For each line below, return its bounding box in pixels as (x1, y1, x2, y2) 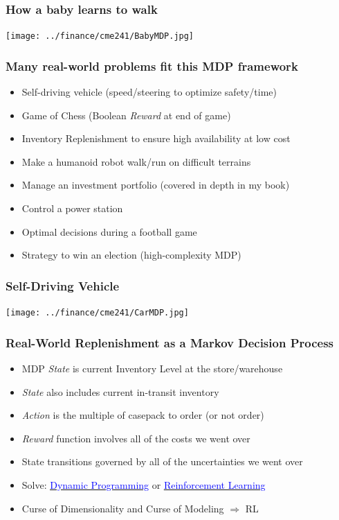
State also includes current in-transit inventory (21, 384, 219, 399)
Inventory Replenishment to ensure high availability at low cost (21, 131, 291, 146)
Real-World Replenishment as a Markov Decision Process (6, 333, 334, 351)
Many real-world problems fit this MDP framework (6, 57, 298, 74)
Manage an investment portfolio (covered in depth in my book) (21, 177, 290, 192)
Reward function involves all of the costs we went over (21, 431, 250, 445)
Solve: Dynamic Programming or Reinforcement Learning (21, 477, 266, 492)
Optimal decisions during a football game (21, 224, 197, 239)
